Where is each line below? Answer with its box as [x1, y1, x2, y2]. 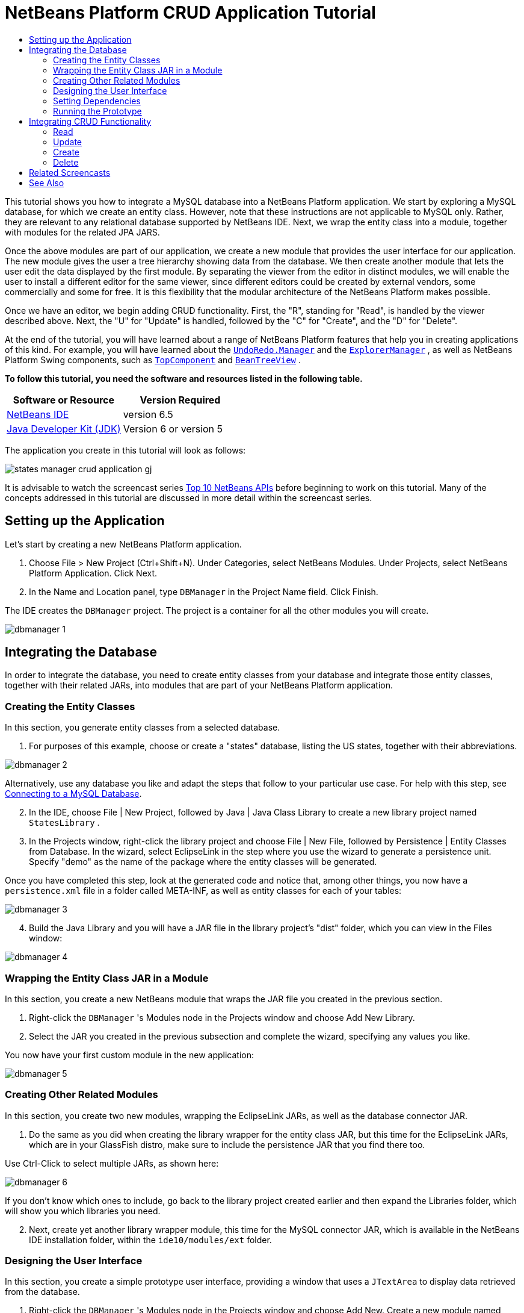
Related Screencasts [29, 167, 111, 178]
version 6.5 [123, 408, 173, 420]
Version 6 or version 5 [123, 422, 223, 435]
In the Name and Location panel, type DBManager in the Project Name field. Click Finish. [29, 586, 378, 597]
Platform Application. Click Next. [29, 567, 158, 578]
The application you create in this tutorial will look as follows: [5, 444, 246, 455]
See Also [29, 177, 64, 188]
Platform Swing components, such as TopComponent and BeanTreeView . [5, 354, 301, 365]
